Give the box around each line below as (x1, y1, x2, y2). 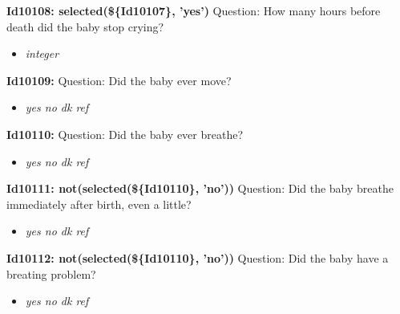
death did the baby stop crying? (6, 18, 164, 35)
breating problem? (6, 265, 96, 282)
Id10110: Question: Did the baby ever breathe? (6, 125, 244, 142)
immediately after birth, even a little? (6, 195, 192, 212)
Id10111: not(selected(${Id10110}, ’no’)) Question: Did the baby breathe (6, 180, 394, 197)
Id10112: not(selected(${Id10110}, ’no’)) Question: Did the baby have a (6, 249, 389, 266)
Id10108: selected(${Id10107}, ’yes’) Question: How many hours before (6, 2, 381, 18)
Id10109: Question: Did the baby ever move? (6, 71, 232, 88)
